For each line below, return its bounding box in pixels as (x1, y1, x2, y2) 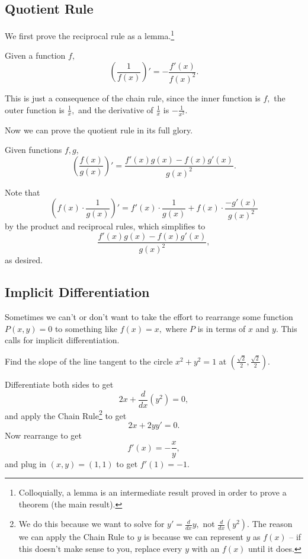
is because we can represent (144, 531, 243, 543)
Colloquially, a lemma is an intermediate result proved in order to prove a (18, 486, 287, 499)
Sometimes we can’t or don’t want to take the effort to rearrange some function (5, 311, 293, 323)
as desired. (5, 254, 43, 266)
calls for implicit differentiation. (5, 334, 120, 346)
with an (191, 542, 220, 554)
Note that (5, 186, 40, 198)
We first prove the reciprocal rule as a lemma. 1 (5, 28, 175, 41)
